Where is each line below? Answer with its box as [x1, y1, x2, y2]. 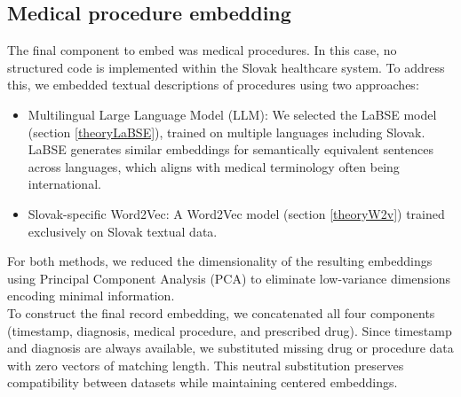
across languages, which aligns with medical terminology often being [28, 157, 400, 175]
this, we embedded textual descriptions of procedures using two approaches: [7, 75, 419, 94]
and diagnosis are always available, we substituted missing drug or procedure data [7, 339, 454, 357]
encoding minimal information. [7, 286, 175, 305]
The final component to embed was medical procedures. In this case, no [7, 41, 397, 59]
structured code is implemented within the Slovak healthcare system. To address [7, 58, 445, 76]
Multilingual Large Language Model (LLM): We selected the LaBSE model [28, 105, 437, 123]
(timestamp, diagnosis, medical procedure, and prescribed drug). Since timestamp [7, 321, 452, 339]
